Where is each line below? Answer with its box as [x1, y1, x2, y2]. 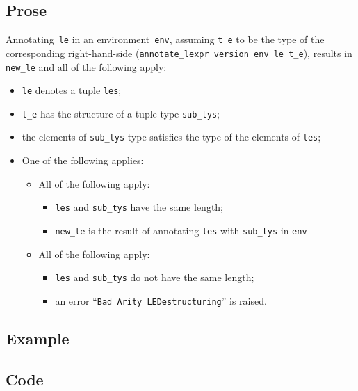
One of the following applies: [22, 153, 144, 168]
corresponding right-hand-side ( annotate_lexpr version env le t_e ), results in [6, 45, 352, 60]
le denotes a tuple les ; [22, 83, 122, 97]
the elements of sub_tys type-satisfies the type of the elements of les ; [22, 129, 321, 144]
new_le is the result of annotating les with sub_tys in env [55, 223, 307, 237]
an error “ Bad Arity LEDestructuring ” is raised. [55, 293, 267, 308]
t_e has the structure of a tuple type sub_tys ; [22, 106, 220, 120]
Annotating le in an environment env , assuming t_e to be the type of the [6, 32, 325, 47]
